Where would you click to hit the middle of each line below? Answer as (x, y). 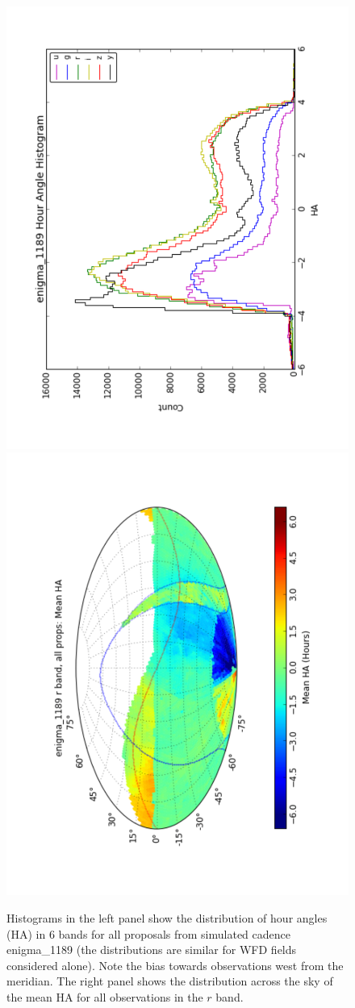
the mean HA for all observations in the (105, 996)
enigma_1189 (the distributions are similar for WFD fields (152, 950)
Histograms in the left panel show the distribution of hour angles (167, 917)
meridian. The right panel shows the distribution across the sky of (170, 981)
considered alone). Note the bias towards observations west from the (175, 965)
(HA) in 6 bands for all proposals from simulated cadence (148, 933)
